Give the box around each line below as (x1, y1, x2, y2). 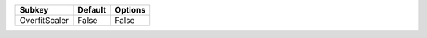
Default (77, 5, 107, 15)
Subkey (19, 5, 49, 15)
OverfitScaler (19, 15, 70, 25)
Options (115, 5, 146, 15)
